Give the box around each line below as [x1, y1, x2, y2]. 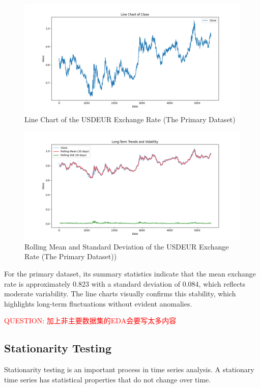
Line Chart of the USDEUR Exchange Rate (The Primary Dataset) [24, 114, 236, 124]
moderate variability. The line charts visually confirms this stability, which [4, 288, 236, 299]
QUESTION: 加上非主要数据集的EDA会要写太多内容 [4, 315, 177, 326]
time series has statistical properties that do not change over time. [4, 374, 211, 384]
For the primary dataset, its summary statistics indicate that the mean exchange [4, 268, 256, 279]
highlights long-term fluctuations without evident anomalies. [4, 298, 192, 309]
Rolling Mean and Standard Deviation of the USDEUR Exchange [24, 241, 229, 252]
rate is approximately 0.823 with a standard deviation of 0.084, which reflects [4, 278, 246, 289]
